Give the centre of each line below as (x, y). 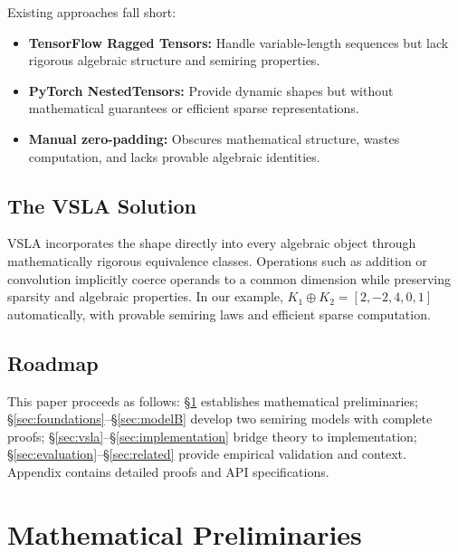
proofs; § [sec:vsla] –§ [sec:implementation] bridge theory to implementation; (212, 436)
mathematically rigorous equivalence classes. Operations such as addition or (217, 260)
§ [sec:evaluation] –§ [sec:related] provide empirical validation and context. (207, 454)
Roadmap (53, 362)
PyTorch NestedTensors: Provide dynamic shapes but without (211, 90)
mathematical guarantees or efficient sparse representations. (194, 108)
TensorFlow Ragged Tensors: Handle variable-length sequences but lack (239, 42)
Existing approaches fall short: (92, 12)
